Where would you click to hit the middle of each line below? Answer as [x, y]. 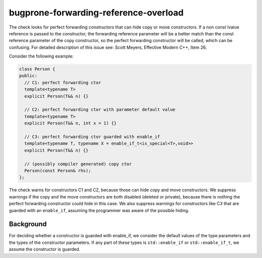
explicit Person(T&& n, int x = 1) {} [70, 123]
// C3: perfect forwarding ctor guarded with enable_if [92, 137]
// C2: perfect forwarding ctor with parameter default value [100, 110]
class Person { [37, 69]
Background [28, 224]
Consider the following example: [41, 56]
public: [28, 76]
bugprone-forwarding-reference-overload [96, 13]
